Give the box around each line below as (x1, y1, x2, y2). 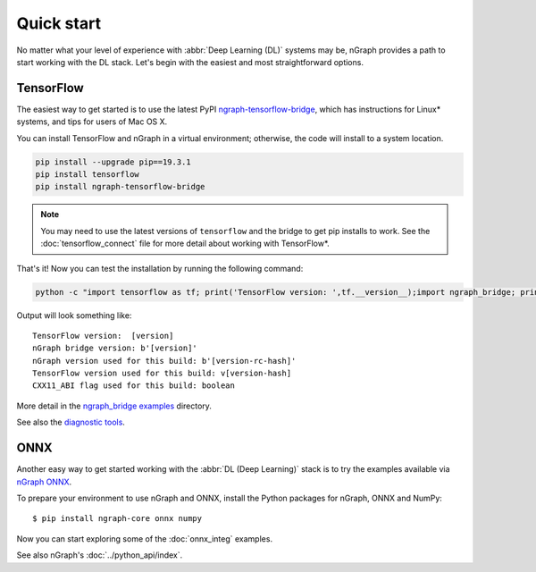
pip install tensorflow (35, 170, 140, 179)
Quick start (16, 13, 102, 33)
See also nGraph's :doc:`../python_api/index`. (16, 550, 183, 560)
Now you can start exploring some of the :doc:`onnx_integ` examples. (16, 533, 272, 544)
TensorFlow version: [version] (32, 331, 174, 341)
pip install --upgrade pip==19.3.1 (35, 156, 191, 167)
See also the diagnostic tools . (16, 416, 125, 428)
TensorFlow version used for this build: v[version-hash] (32, 368, 292, 379)
